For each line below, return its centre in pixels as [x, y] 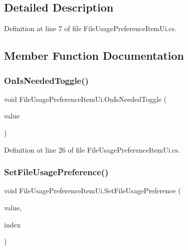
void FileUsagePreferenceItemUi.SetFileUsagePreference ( [92, 191]
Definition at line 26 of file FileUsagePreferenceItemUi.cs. [92, 149]
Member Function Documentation [94, 55]
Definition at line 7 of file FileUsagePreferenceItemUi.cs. [90, 28]
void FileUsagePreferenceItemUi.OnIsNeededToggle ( [85, 99]
